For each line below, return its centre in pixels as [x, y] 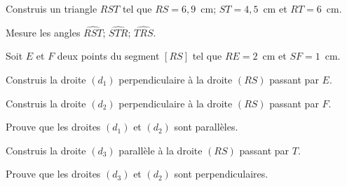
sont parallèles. [206, 127]
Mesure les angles [43, 32]
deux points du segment [108, 56]
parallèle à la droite [161, 150]
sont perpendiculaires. [221, 174]
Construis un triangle [52, 8]
